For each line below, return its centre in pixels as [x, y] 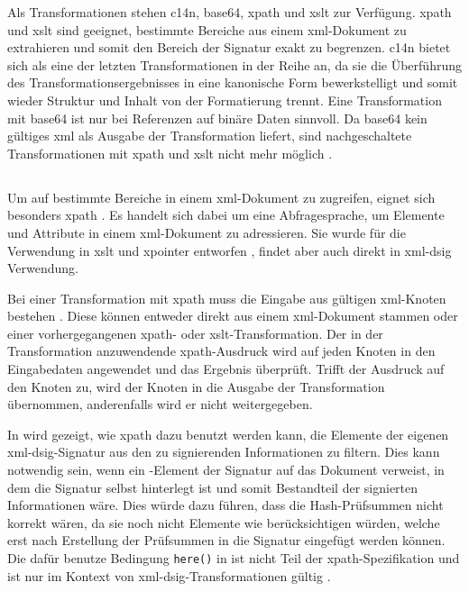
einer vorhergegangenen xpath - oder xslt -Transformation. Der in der [195, 333]
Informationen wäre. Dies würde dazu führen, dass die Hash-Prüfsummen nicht [225, 505]
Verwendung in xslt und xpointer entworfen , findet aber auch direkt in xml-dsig [230, 250]
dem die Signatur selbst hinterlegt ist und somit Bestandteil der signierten [213, 487]
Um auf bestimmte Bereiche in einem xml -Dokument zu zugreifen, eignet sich [221, 197]
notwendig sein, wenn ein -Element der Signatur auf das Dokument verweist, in [226, 470]
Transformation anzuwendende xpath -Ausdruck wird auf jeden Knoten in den [221, 351]
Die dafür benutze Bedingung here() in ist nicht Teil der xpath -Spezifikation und [234, 558]
